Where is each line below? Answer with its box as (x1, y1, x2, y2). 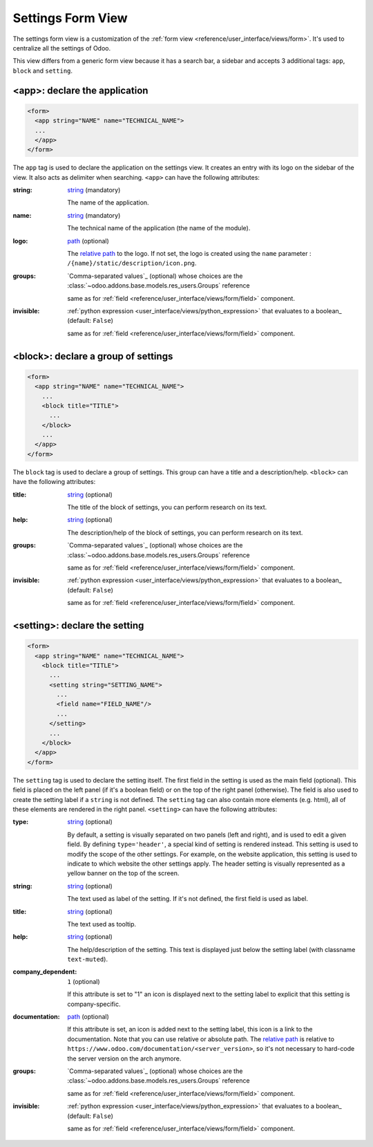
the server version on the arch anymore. (67, 1054, 182, 1063)
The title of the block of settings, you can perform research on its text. (67, 503, 267, 512)
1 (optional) (67, 977, 100, 985)
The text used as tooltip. (67, 920, 137, 928)
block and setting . (12, 66, 73, 75)
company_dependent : (12, 968, 77, 976)
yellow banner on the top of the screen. (67, 869, 180, 877)
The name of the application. (67, 198, 149, 207)
